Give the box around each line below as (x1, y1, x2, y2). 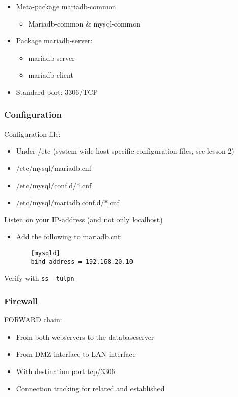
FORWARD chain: (4, 314, 62, 325)
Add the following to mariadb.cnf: (16, 231, 122, 242)
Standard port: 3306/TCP (16, 86, 98, 97)
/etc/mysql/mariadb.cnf (16, 162, 91, 173)
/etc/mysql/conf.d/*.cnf (16, 180, 92, 190)
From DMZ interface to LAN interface (16, 349, 136, 359)
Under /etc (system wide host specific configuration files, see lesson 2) (16, 145, 234, 156)
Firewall (4, 294, 38, 307)
